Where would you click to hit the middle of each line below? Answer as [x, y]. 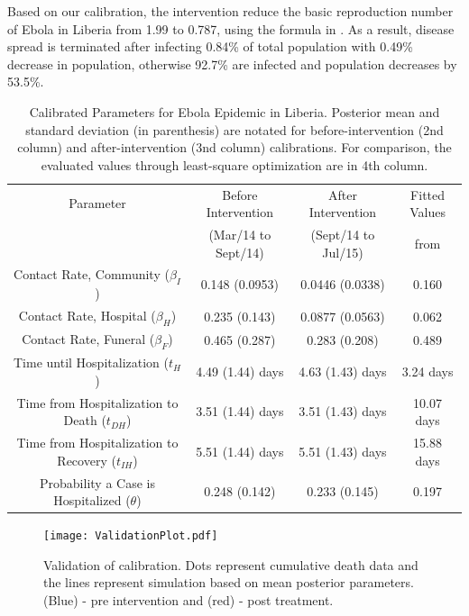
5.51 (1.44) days [240, 451]
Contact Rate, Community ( [92, 274]
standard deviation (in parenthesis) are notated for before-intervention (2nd [234, 129]
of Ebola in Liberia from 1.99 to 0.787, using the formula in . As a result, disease [231, 28]
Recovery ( [87, 460]
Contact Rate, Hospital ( [87, 316]
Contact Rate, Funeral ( [88, 339]
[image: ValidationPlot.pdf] [131, 536]
